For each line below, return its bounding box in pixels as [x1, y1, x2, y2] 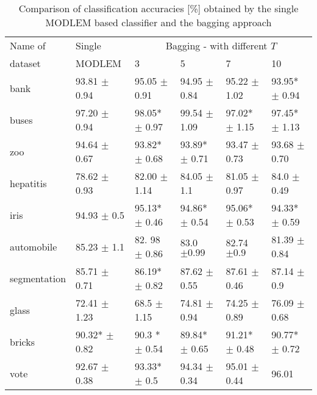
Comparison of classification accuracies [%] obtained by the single [18, 1, 299, 15]
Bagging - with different [165, 38, 268, 52]
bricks [10, 334, 35, 349]
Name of [10, 38, 46, 52]
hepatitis [10, 176, 47, 190]
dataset [10, 56, 41, 70]
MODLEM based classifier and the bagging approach [45, 15, 272, 29]
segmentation [10, 271, 66, 285]
